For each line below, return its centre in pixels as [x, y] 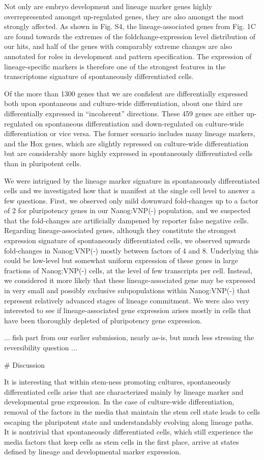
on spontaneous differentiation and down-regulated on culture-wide [140, 123]
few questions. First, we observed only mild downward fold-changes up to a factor [131, 200]
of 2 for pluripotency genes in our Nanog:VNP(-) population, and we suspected [127, 210]
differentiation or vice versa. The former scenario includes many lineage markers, [130, 133]
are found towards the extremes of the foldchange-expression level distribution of [130, 36]
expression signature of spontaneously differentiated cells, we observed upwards [127, 240]
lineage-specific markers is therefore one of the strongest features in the [115, 66]
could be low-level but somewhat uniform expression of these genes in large [121, 260]
